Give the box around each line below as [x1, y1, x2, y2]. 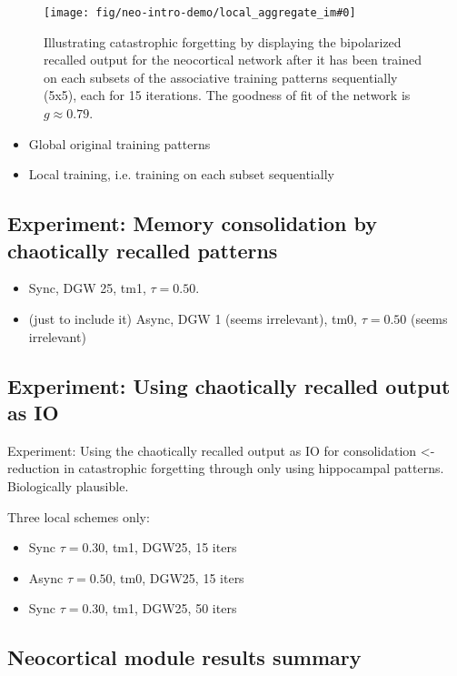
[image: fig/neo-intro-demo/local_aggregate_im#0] [44, 6, 356, 19]
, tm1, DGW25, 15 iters [104, 538, 237, 557]
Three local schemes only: [7, 507, 150, 526]
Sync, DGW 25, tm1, [28, 278, 146, 298]
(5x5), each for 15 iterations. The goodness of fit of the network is [44, 86, 411, 105]
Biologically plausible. [7, 476, 129, 495]
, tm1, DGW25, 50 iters [104, 599, 237, 618]
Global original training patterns [28, 134, 211, 153]
